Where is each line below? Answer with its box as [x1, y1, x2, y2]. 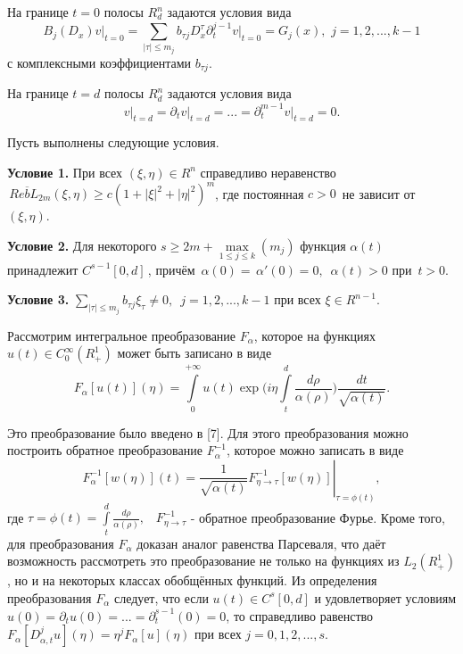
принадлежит [7, 260, 79, 278]
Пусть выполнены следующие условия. [7, 133, 219, 152]
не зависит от [342, 184, 416, 203]
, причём [147, 260, 195, 278]
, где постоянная [215, 184, 304, 203]
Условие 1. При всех [7, 162, 123, 181]
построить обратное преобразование [7, 441, 203, 459]
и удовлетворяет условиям [314, 588, 457, 607]
